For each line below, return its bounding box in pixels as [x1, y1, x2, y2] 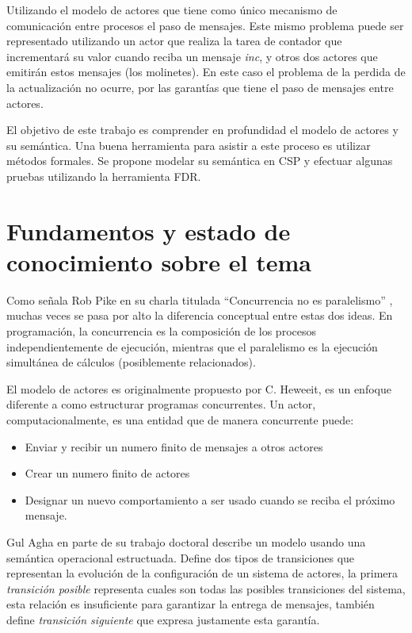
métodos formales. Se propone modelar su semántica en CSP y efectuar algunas [6, 152, 393, 169]
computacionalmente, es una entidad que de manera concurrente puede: [6, 412, 354, 428]
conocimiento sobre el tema [6, 245, 312, 278]
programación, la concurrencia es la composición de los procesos [6, 323, 316, 340]
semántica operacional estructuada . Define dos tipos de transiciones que [6, 549, 355, 566]
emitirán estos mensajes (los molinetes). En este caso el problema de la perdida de [6, 63, 406, 80]
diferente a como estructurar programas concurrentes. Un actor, [6, 396, 316, 412]
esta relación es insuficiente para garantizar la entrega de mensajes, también [6, 596, 375, 612]
